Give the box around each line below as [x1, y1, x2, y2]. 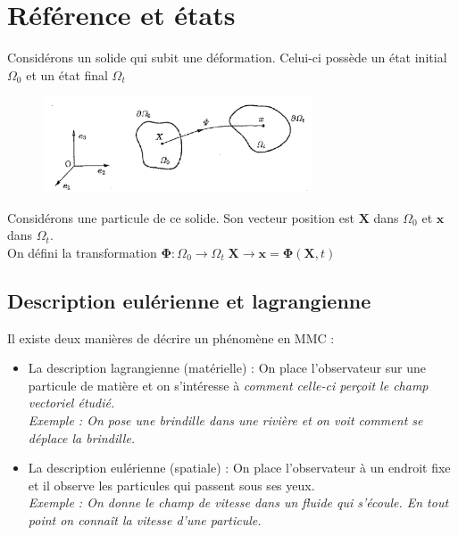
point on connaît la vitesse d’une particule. [28, 511, 262, 530]
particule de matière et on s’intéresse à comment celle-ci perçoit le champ [28, 375, 429, 394]
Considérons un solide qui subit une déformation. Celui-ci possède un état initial [7, 48, 447, 67]
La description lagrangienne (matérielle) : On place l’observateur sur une [28, 358, 426, 377]
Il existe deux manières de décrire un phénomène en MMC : [7, 328, 335, 347]
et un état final [26, 65, 108, 84]
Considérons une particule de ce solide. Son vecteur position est [7, 208, 354, 226]
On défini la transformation [7, 243, 157, 261]
